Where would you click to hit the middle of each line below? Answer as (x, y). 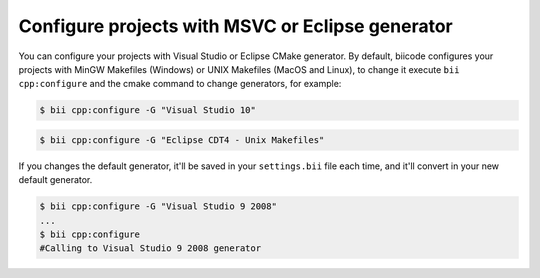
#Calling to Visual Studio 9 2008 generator (150, 248)
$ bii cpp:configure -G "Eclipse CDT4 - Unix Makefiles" (182, 139)
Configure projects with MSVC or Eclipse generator (236, 26)
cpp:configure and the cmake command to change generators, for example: (180, 84)
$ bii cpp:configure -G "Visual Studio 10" (148, 110)
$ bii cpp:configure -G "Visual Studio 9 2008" (158, 206)
